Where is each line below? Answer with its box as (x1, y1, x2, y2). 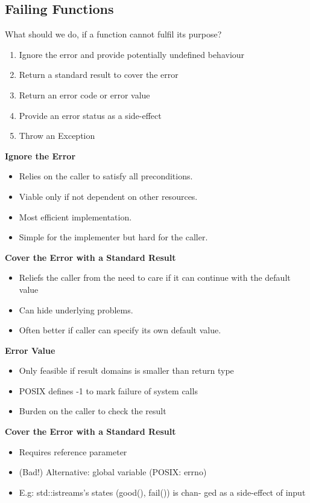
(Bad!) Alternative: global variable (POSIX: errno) (19, 466, 207, 478)
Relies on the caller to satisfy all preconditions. (19, 170, 193, 182)
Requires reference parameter (19, 445, 127, 458)
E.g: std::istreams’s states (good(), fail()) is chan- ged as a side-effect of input (19, 485, 306, 498)
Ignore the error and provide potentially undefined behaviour (19, 48, 245, 60)
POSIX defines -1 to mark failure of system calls (19, 384, 198, 397)
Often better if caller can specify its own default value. (19, 324, 221, 336)
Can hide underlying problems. (19, 303, 133, 316)
